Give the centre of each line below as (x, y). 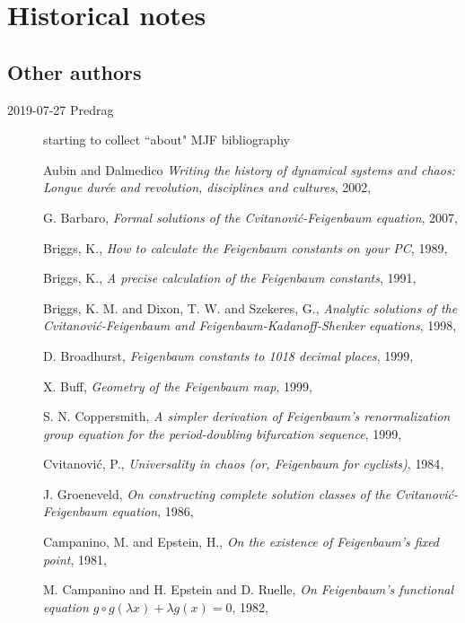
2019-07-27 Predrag (61, 109)
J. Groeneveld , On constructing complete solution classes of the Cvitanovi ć (249, 493)
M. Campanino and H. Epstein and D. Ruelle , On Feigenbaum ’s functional (249, 589)
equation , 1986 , (153, 511)
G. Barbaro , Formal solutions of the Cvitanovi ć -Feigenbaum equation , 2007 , (251, 217)
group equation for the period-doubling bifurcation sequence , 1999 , (223, 433)
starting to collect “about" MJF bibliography (167, 140)
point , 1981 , (75, 559)
